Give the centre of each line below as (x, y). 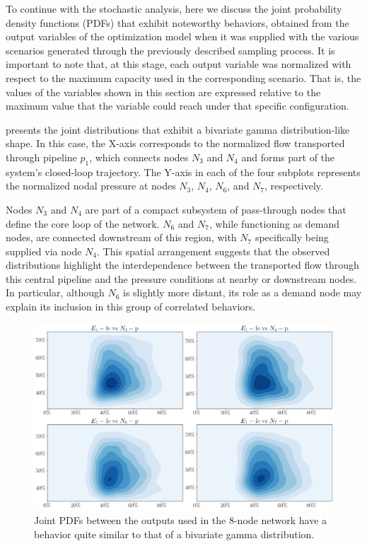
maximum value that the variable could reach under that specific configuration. (177, 106)
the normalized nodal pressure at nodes (91, 186)
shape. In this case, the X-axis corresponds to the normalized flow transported (175, 143)
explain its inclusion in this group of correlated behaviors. (131, 307)
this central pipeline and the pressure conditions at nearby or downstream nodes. (181, 278)
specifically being (292, 237)
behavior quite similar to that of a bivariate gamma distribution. (174, 534)
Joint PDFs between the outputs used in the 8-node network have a (181, 520)
